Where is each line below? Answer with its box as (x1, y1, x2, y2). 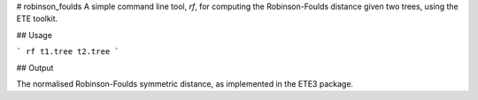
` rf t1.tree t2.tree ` (16, 47, 119, 57)
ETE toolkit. (16, 13, 58, 24)
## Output (16, 62, 54, 73)
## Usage (16, 29, 53, 40)
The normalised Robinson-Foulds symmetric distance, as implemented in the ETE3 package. (16, 78, 354, 88)
